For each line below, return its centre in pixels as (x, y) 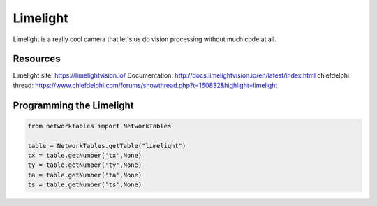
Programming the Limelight (73, 105)
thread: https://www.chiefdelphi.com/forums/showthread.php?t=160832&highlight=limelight (145, 85)
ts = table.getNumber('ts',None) (85, 185)
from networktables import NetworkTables (99, 126)
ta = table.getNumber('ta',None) (85, 175)
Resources (37, 59)
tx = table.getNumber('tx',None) (85, 156)
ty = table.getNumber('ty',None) (85, 165)
